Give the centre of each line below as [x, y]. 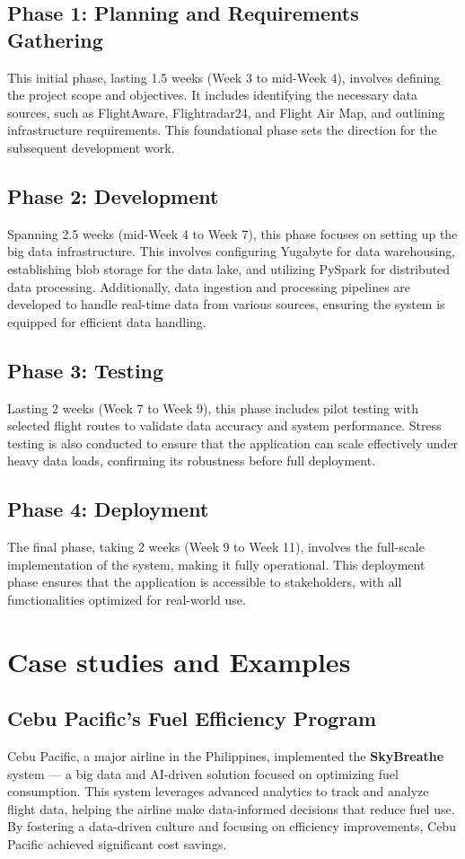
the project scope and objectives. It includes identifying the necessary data [213, 95]
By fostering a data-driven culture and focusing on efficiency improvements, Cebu [232, 826]
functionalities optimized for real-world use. [127, 599]
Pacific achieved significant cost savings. [117, 844]
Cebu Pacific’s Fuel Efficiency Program [192, 718]
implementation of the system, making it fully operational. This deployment [216, 564]
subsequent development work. [91, 147]
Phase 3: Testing [86, 370]
